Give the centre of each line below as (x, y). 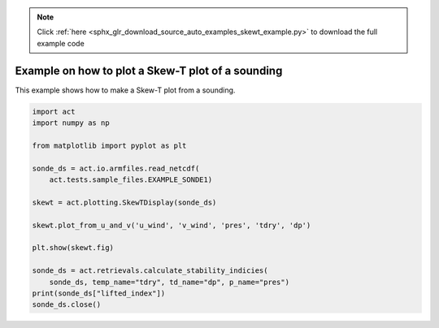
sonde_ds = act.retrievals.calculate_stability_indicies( (150, 271)
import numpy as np (71, 123)
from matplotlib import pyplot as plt (109, 145)
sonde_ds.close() (67, 305)
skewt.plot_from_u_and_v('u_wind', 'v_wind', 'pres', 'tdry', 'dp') (172, 225)
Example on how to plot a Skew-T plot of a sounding (149, 70)
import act (54, 111)
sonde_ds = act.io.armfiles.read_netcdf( (116, 168)
